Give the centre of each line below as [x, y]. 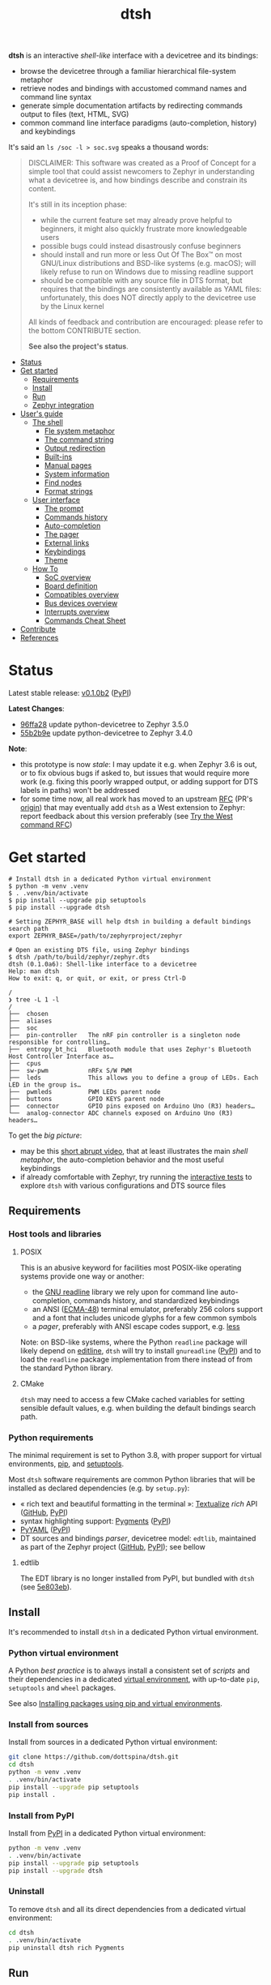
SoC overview [68, 577]
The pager [61, 534]
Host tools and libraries [55, 1234]
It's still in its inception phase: [77, 204]
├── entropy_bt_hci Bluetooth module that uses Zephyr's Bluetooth [130, 1050]
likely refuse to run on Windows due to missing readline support [146, 272]
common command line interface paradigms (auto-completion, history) [138, 123]
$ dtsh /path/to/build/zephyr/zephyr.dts [79, 958]
